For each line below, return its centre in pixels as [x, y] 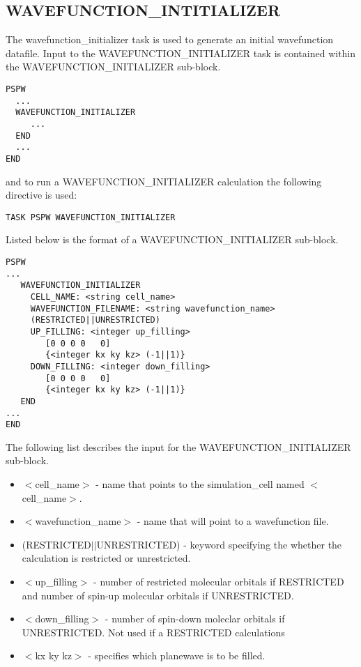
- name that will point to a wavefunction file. [233, 521]
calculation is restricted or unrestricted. [106, 558]
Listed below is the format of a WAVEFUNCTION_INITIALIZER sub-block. [172, 239]
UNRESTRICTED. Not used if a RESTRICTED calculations [153, 632]
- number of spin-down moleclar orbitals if [195, 619]
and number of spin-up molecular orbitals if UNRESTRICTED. [158, 595]
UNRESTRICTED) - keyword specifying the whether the [219, 544]
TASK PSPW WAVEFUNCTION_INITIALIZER [91, 217]
